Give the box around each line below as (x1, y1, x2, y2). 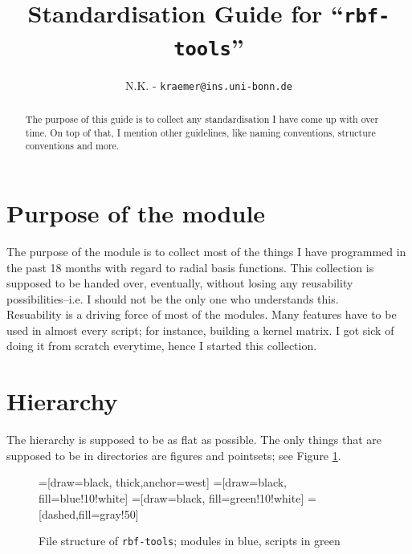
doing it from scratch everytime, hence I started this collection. (6, 337, 317, 354)
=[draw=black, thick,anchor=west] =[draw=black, (39, 474, 288, 491)
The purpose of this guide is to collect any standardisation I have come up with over (25, 112, 379, 126)
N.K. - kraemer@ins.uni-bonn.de (125, 76, 292, 93)
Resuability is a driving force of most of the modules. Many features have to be (6, 306, 397, 323)
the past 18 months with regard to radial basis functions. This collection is (6, 259, 374, 275)
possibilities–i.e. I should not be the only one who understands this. (6, 290, 339, 307)
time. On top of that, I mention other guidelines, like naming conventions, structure (25, 125, 376, 139)
